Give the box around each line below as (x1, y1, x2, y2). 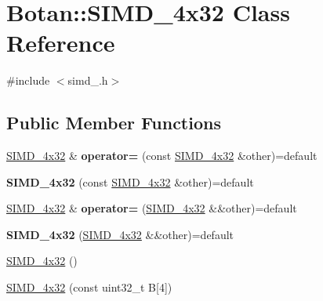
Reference (6, 27, 115, 59)
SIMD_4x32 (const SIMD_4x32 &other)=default (6, 173, 254, 190)
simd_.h (67, 72, 108, 89)
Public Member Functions (6, 111, 221, 135)
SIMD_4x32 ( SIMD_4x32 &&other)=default (6, 226, 234, 242)
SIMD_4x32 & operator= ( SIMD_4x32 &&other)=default (6, 200, 297, 216)
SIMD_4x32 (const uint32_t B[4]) (6, 279, 172, 296)
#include (6, 72, 50, 89)
